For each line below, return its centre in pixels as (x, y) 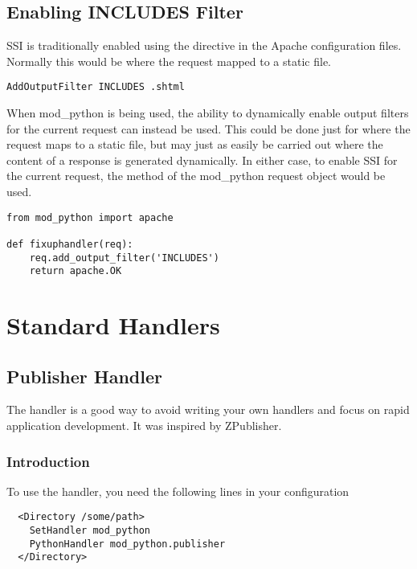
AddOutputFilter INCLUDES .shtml (96, 87)
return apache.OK (76, 271)
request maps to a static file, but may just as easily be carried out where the (195, 144)
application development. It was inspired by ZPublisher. (144, 426)
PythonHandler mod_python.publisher (127, 544)
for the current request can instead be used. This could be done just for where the (208, 128)
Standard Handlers (113, 325)
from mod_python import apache (90, 217)
